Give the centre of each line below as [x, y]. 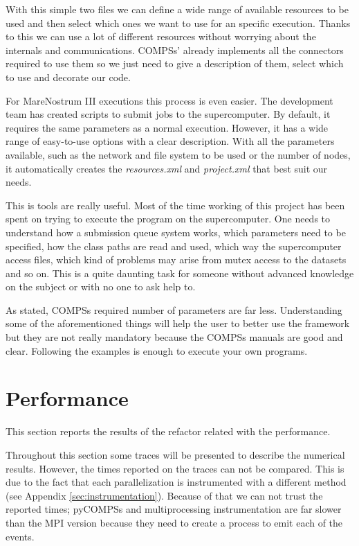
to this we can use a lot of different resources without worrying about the [161, 36]
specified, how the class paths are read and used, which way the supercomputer [174, 246]
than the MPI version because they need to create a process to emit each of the [174, 522]
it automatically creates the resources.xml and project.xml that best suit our [167, 168]
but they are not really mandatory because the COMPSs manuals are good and [174, 337]
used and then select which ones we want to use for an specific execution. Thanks [178, 23]
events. [20, 536]
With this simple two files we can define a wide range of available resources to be [177, 9]
